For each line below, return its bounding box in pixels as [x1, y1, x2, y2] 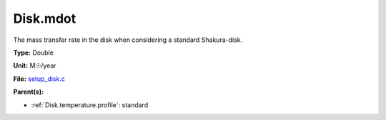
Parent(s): [13, 87, 44, 96]
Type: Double [13, 48, 54, 57]
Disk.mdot [13, 11, 76, 26]
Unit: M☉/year [13, 61, 56, 70]
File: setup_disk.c [13, 75, 66, 83]
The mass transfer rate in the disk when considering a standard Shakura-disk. [13, 36, 243, 44]
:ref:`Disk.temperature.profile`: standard [31, 100, 149, 109]
